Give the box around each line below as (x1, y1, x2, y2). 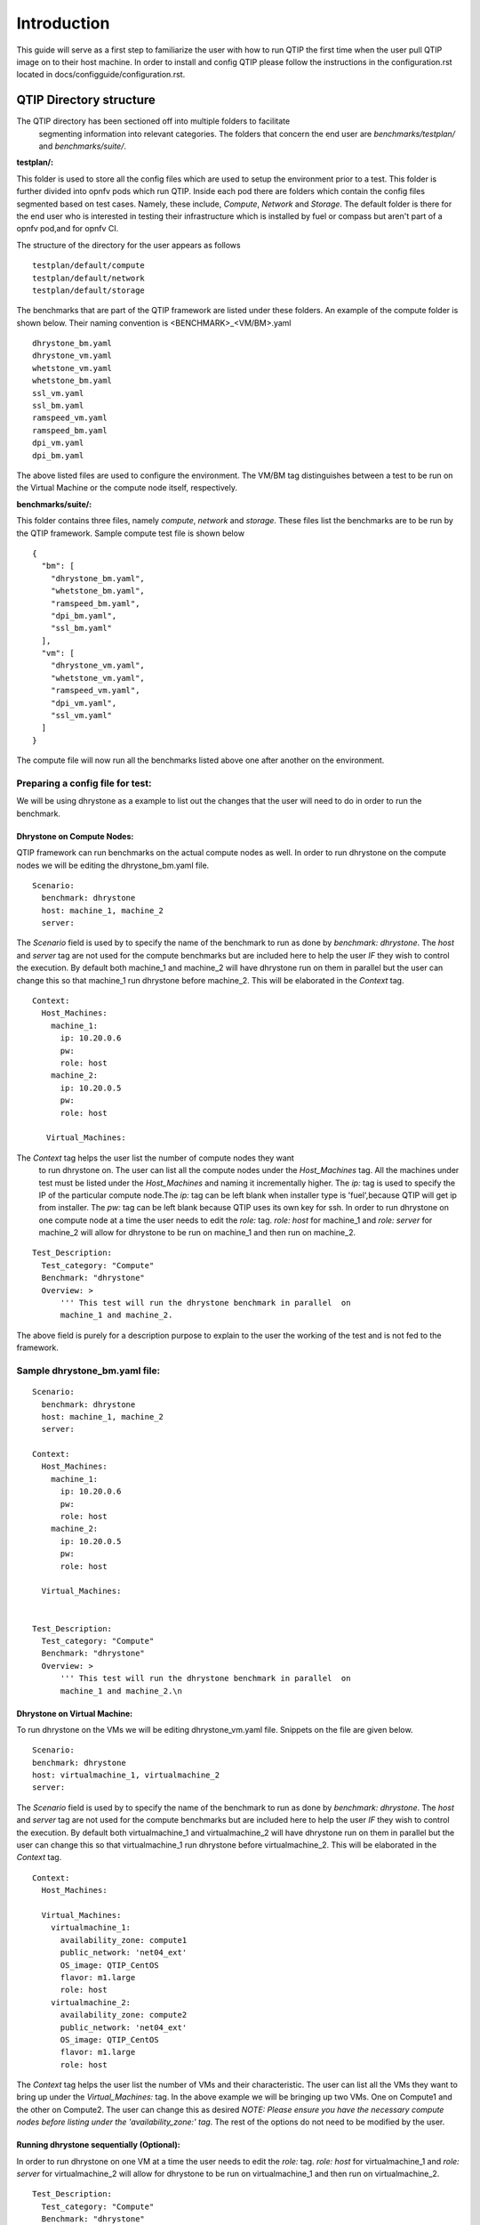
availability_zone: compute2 (60, 2010, 188, 2020)
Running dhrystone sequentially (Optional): (16, 2140, 181, 2150)
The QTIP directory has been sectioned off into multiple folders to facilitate (16, 116, 291, 126)
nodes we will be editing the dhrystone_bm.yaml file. (16, 860, 210, 870)
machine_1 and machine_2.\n (60, 1686, 182, 1695)
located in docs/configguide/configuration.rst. (16, 69, 186, 80)
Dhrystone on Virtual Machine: (16, 1708, 133, 1719)
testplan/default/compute (32, 261, 146, 271)
